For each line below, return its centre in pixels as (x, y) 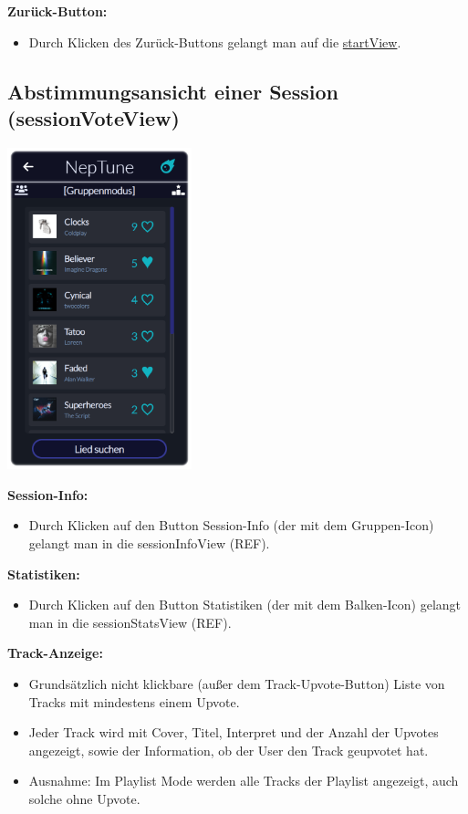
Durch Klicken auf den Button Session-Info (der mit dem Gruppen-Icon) (231, 525)
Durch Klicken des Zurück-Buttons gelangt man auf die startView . (215, 42)
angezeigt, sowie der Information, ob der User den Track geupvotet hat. (229, 750)
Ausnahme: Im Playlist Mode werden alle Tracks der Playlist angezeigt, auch (244, 781)
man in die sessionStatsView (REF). (130, 622)
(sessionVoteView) (94, 117)
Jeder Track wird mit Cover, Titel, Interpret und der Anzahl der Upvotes (234, 732)
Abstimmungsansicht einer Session (173, 91)
